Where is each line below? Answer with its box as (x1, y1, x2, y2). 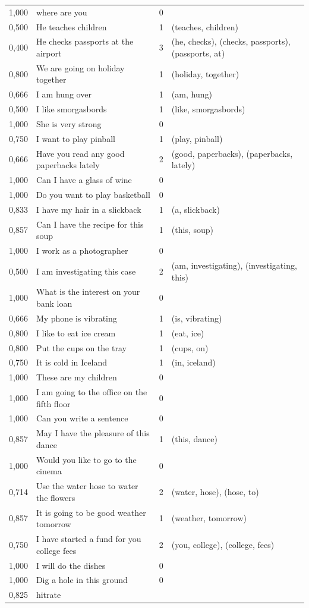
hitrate (36, 588, 61, 601)
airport (36, 47, 62, 59)
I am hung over (36, 88, 92, 100)
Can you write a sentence (36, 412, 128, 424)
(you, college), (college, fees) (171, 538, 275, 550)
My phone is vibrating (36, 311, 117, 324)
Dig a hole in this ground (36, 574, 128, 586)
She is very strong (36, 118, 102, 130)
